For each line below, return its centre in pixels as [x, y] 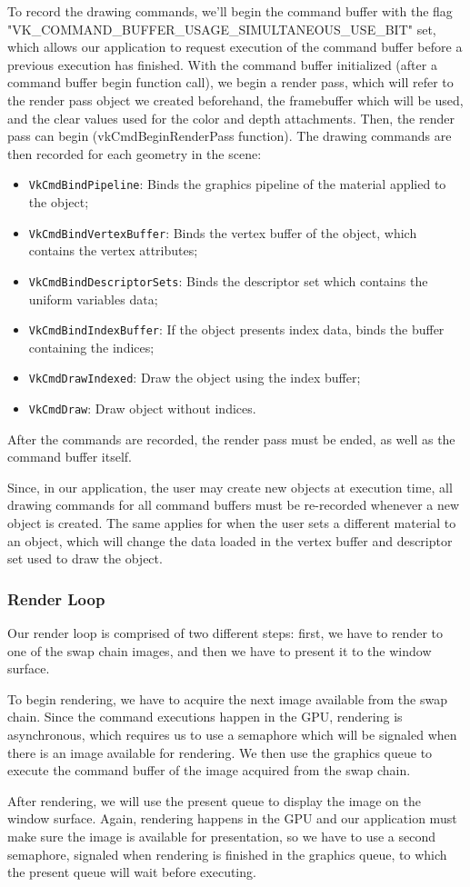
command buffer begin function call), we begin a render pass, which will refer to [230, 82]
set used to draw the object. [85, 558]
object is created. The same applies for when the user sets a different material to [232, 523]
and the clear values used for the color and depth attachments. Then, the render [231, 118]
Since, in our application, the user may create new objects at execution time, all [230, 487]
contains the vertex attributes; [113, 250]
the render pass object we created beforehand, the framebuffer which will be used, [235, 100]
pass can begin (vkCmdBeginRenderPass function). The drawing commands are [230, 136]
